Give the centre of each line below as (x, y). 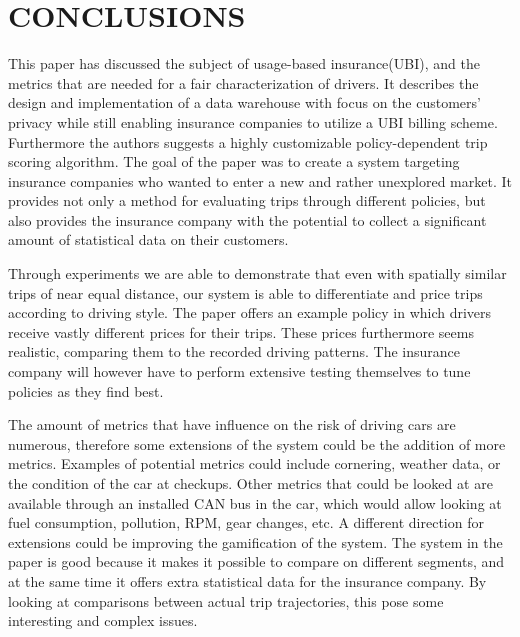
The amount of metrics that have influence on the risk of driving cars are (232, 424)
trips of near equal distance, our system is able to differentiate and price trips (245, 292)
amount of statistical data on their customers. (148, 239)
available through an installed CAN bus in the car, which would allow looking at (255, 502)
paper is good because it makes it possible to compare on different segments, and (256, 561)
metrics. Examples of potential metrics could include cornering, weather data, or (254, 463)
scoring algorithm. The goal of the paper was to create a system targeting (234, 161)
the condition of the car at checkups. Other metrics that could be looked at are (250, 483)
